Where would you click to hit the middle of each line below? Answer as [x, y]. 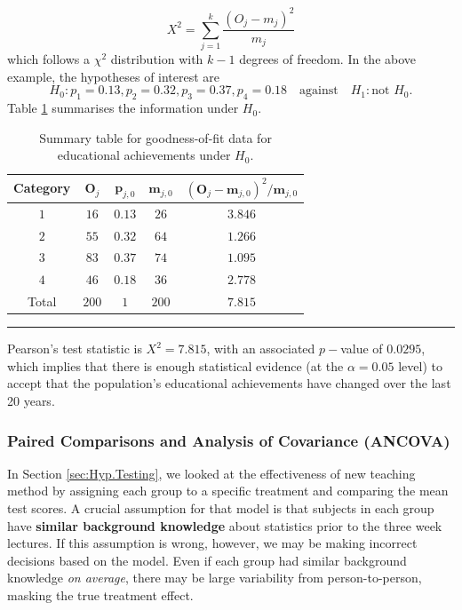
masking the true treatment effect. [100, 595]
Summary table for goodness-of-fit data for [155, 137]
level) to [420, 365]
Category [42, 188]
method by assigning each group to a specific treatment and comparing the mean [228, 491]
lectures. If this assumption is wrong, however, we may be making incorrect [212, 543]
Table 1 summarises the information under [123, 108]
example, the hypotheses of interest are [114, 76]
